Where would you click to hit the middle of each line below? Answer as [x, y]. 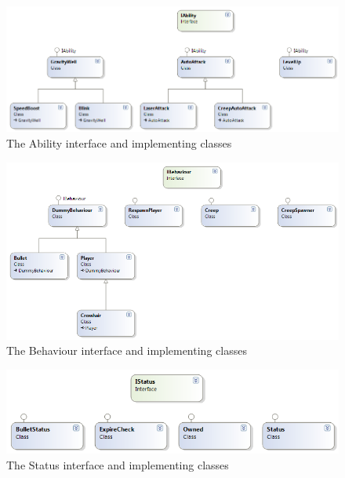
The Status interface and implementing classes [118, 464]
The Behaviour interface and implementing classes [127, 350]
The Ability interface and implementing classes [119, 143]
